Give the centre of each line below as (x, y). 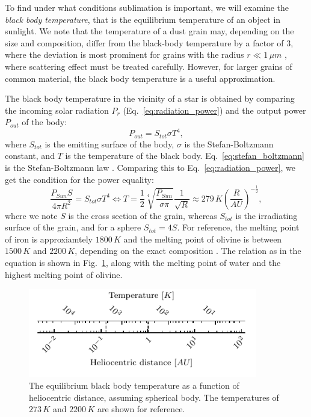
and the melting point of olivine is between (203, 239)
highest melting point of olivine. (64, 274)
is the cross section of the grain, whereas (143, 215)
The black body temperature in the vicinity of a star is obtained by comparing (150, 98)
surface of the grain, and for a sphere (73, 227)
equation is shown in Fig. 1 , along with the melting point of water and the (143, 262)
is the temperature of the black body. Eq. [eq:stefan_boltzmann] (185, 156)
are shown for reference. (141, 409)
